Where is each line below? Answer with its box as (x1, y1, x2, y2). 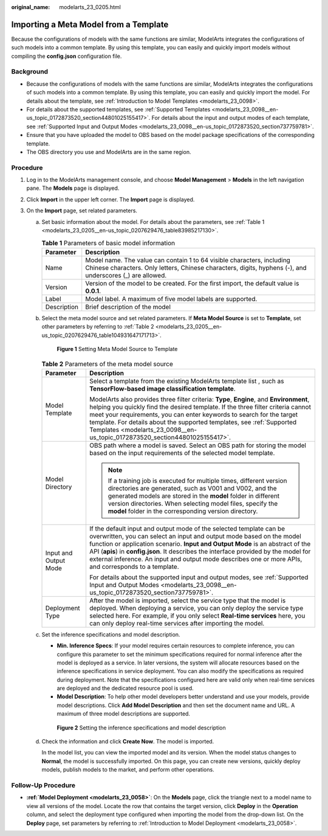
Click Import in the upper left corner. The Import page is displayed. (26, 195, 195, 203)
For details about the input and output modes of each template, (151, 114, 310, 122)
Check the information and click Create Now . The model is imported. (41, 738, 214, 745)
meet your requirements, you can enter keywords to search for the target (89, 410, 298, 419)
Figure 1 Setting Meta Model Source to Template (56, 345, 178, 352)
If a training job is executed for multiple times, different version (108, 476, 287, 485)
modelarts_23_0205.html (59, 4, 121, 10)
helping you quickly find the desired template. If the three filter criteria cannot (89, 402, 311, 411)
